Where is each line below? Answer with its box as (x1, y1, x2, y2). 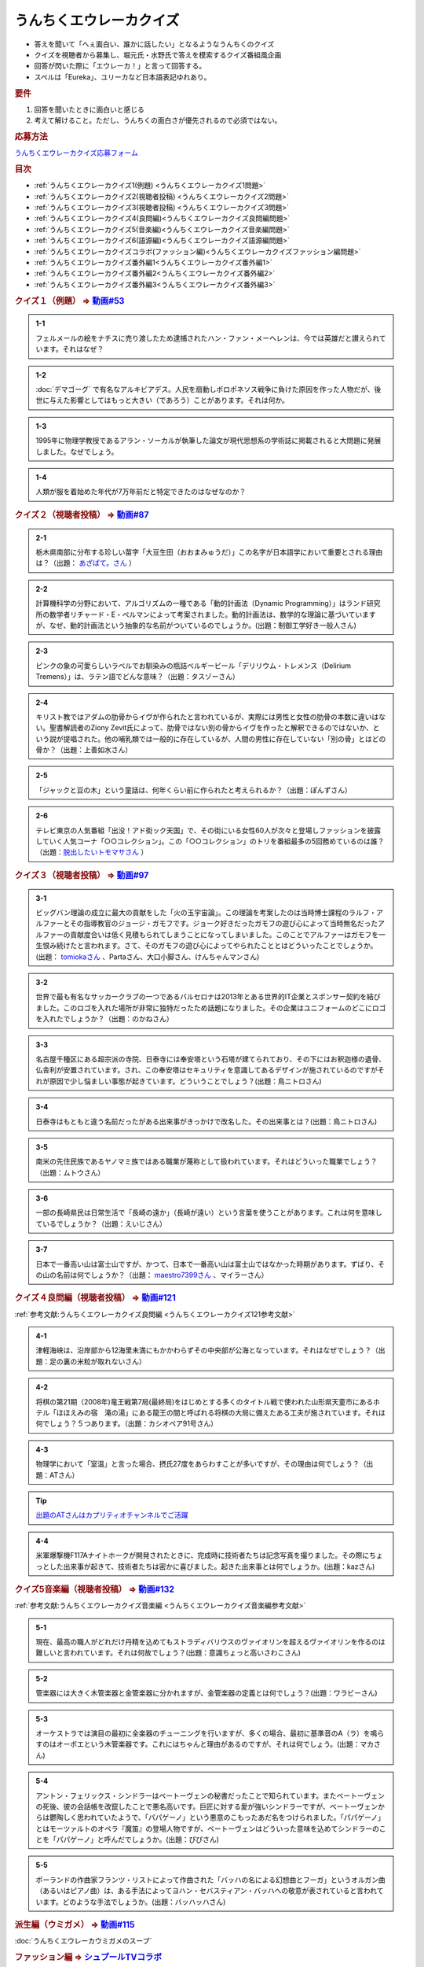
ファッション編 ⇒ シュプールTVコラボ (14, 1952, 163, 1963)
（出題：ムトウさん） (35, 1168, 105, 1177)
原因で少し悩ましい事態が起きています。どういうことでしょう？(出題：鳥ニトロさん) (49, 1076, 322, 1086)
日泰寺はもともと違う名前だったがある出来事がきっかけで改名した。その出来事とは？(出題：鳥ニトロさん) (35, 1116, 378, 1126)
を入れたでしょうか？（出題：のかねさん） (35, 1014, 174, 1024)
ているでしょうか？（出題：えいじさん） (35, 1219, 166, 1228)
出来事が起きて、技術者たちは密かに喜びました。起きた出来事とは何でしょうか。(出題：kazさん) (63, 1562, 375, 1571)
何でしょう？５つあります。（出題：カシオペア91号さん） (35, 1419, 217, 1428)
